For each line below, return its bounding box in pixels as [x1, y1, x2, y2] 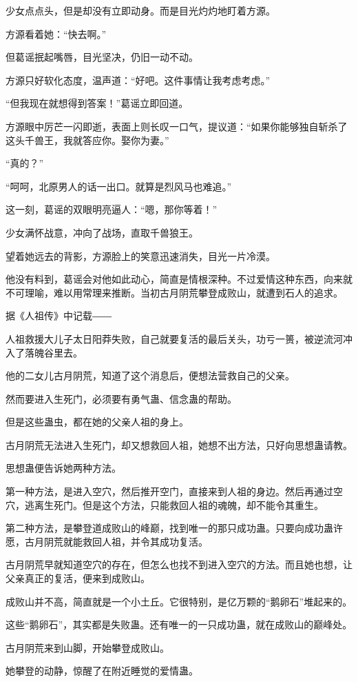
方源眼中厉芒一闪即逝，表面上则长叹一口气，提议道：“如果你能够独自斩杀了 [6, 119, 348, 133]
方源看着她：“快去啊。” [6, 26, 107, 41]
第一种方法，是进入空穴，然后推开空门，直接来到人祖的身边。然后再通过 [6, 484, 333, 499]
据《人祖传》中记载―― [6, 308, 112, 323]
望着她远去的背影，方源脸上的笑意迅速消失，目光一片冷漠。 [6, 248, 275, 263]
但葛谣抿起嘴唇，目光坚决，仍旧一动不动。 [6, 50, 198, 64]
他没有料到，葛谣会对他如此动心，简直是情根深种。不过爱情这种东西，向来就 [6, 272, 352, 286]
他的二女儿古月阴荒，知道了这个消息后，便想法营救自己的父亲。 [6, 368, 295, 383]
